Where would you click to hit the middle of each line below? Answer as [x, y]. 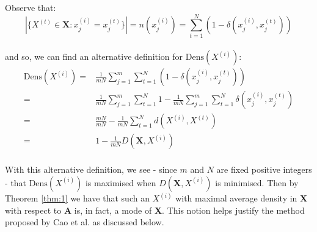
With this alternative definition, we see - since [91, 169]
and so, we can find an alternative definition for [94, 56]
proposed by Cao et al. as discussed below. [85, 222]
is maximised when [121, 182]
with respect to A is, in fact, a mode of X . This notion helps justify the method [155, 210]
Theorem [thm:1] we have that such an [77, 198]
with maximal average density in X [242, 198]
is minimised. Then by [257, 182]
